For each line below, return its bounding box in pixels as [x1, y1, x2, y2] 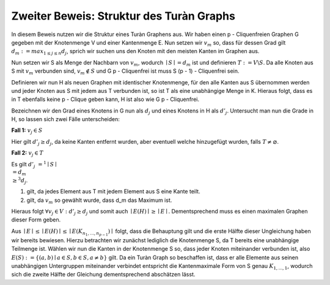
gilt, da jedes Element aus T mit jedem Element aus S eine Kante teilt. [26, 188, 201, 195]
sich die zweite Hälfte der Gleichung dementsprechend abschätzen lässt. [11, 271, 196, 278]
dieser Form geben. [11, 216, 61, 223]
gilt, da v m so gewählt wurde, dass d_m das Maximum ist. [26, 196, 172, 205]
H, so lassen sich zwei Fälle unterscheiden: [11, 116, 120, 123]
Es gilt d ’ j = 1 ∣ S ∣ [11, 160, 57, 169]
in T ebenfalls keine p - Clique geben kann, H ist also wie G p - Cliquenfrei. [11, 95, 200, 103]
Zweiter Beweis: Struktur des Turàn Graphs [11, 9, 235, 23]
